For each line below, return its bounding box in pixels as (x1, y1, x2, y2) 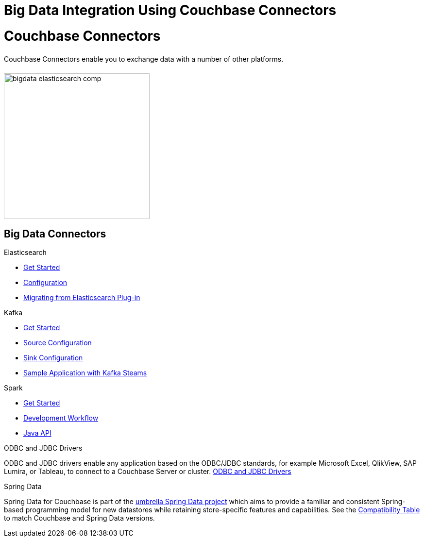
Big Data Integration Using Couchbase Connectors (4, 2, 337, 18)
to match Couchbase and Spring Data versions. (4, 514, 155, 523)
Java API (23, 429, 51, 438)
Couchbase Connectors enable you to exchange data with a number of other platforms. (4, 54, 284, 63)
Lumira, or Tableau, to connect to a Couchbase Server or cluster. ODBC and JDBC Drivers (4, 467, 291, 476)
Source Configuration (23, 338, 92, 347)
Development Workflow (23, 414, 99, 423)
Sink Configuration (23, 354, 83, 362)
